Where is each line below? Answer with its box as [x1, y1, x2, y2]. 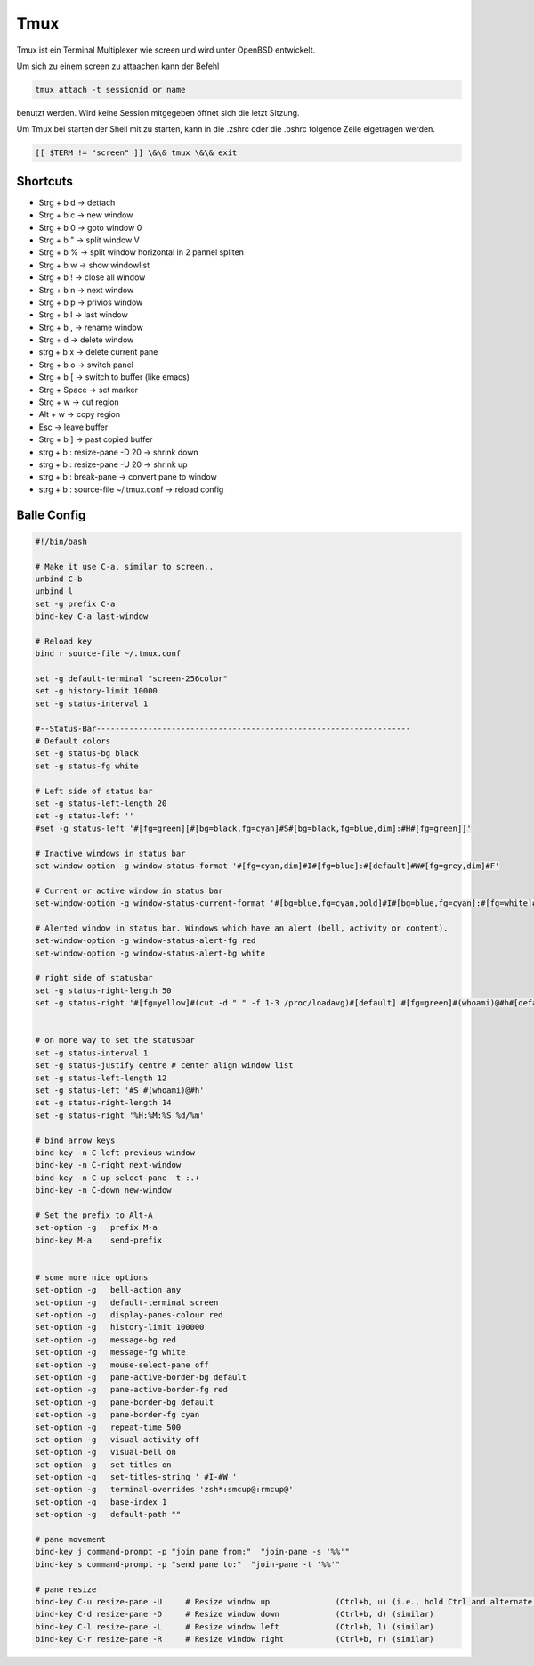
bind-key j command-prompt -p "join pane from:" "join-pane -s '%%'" [35, 1547, 351, 1557]
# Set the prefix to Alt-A [35, 1210, 153, 1220]
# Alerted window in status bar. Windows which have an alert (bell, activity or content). [35, 923, 449, 933]
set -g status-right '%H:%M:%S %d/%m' [35, 1110, 205, 1120]
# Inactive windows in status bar [35, 848, 186, 858]
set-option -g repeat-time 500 [35, 1422, 182, 1432]
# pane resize [35, 1584, 97, 1595]
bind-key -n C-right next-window [35, 1160, 182, 1170]
